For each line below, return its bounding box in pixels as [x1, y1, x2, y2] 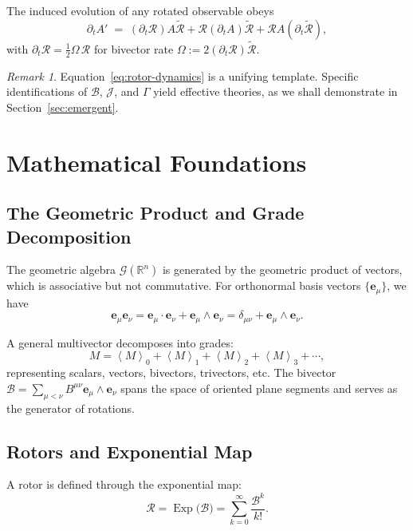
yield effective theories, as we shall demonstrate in [153, 83, 398, 100]
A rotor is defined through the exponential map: [6, 476, 242, 493]
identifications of [6, 83, 88, 100]
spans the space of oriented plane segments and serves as [120, 379, 398, 396]
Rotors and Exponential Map [6, 438, 253, 463]
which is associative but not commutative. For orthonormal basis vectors [6, 277, 361, 294]
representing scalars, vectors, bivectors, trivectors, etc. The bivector [6, 364, 336, 381]
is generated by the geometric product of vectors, [162, 261, 403, 278]
